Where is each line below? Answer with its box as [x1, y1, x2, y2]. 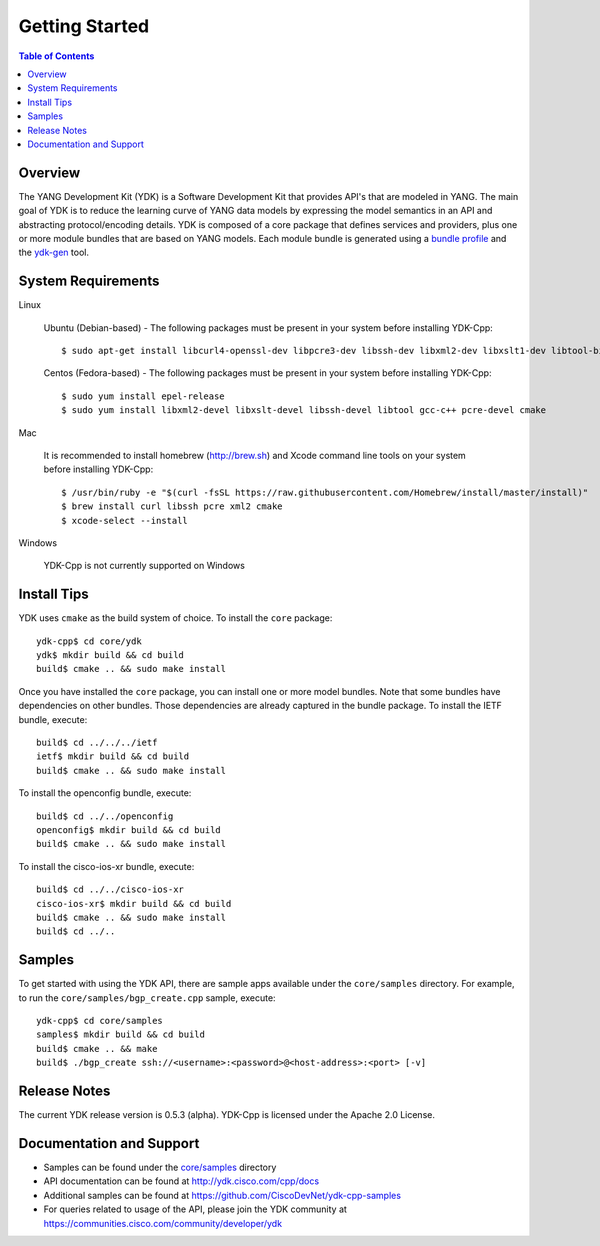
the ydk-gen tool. [18, 246, 90, 259]
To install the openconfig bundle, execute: [18, 787, 192, 799]
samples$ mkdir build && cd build [36, 1029, 205, 1040]
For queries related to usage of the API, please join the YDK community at [43, 1203, 347, 1215]
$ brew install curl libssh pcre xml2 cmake [61, 501, 284, 512]
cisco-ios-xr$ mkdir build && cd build [36, 898, 232, 909]
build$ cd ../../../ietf [36, 736, 158, 748]
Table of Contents [18, 50, 95, 62]
